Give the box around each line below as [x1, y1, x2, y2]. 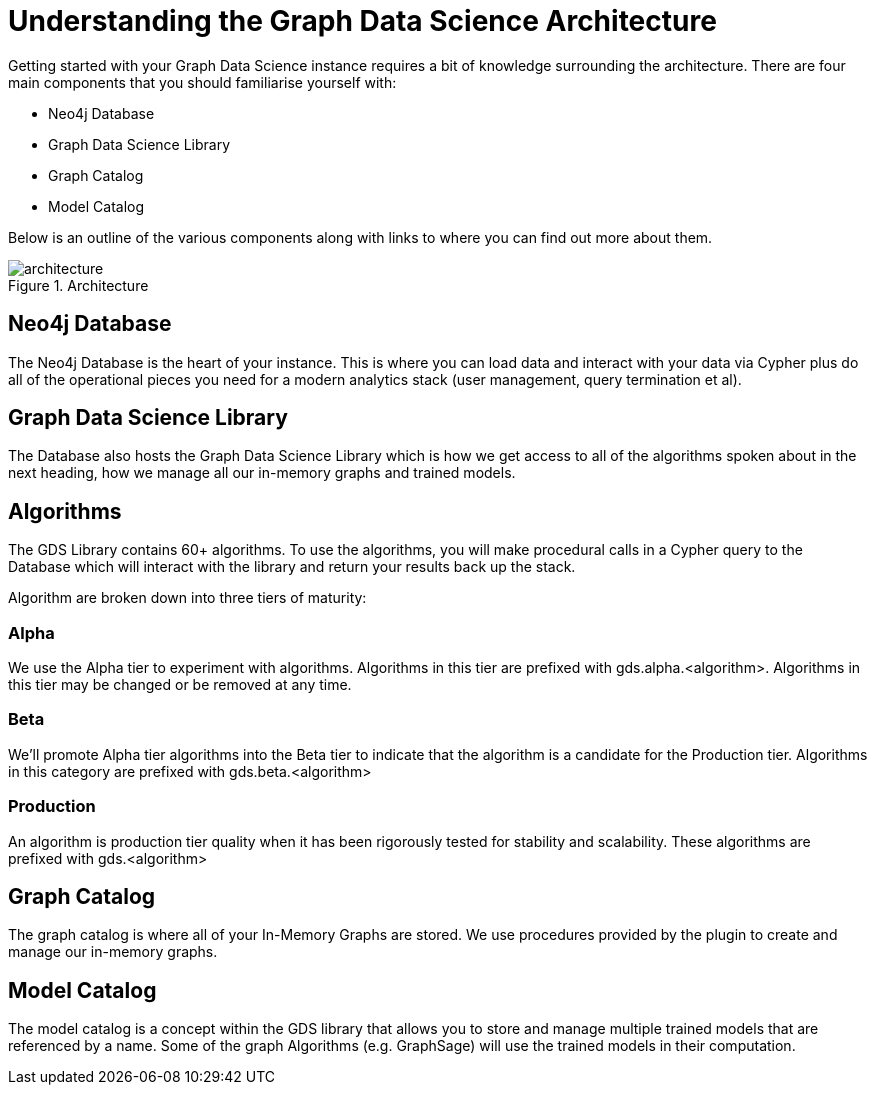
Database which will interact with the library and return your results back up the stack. [8, 558, 576, 576]
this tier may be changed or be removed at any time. [8, 676, 352, 694]
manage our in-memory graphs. [8, 943, 218, 961]
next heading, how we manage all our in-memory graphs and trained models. [8, 464, 516, 482]
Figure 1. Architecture [8, 276, 149, 294]
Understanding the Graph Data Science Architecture [8, 4, 717, 38]
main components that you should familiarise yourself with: [8, 73, 397, 91]
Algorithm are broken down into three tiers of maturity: [8, 589, 367, 607]
